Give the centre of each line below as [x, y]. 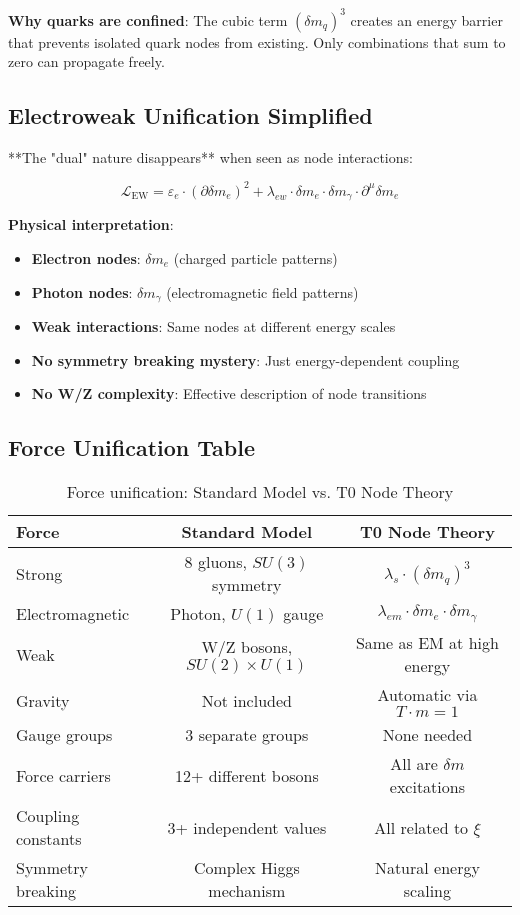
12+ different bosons [246, 775]
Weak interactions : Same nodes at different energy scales [213, 326]
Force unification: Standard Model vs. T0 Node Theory [260, 492]
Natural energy [427, 868]
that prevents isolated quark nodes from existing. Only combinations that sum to [257, 41]
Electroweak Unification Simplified [190, 115]
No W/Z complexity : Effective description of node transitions [229, 393]
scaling [427, 891]
